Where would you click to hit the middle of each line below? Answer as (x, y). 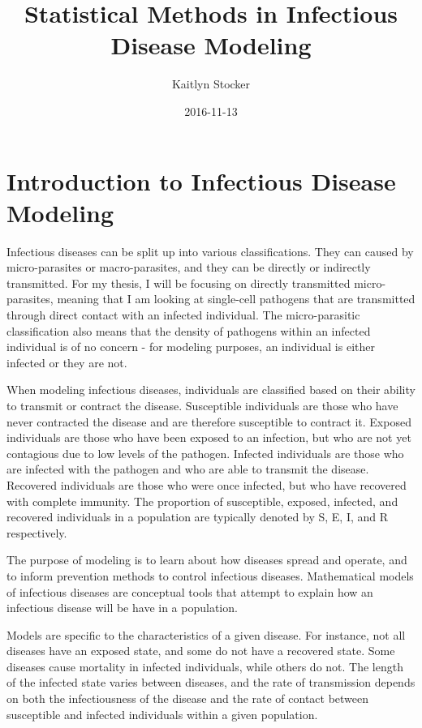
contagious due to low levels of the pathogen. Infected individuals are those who (205, 453)
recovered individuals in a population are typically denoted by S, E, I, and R (198, 517)
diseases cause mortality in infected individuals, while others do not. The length (205, 666)
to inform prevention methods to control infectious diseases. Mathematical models (210, 575)
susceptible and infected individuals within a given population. (162, 714)
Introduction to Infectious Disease (201, 180)
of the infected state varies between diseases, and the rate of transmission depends (211, 682)
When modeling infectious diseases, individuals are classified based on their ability (211, 390)
